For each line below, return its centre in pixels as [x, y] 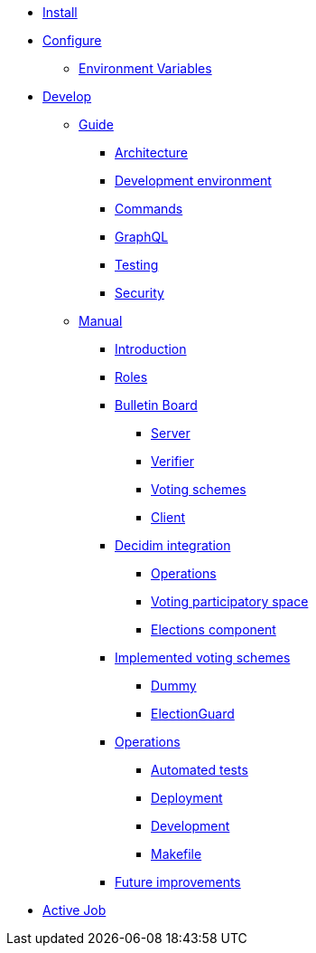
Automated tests [200, 770]
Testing [137, 265]
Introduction [151, 349]
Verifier [172, 461]
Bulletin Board [156, 405]
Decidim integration [173, 545]
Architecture [152, 152]
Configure [72, 40]
